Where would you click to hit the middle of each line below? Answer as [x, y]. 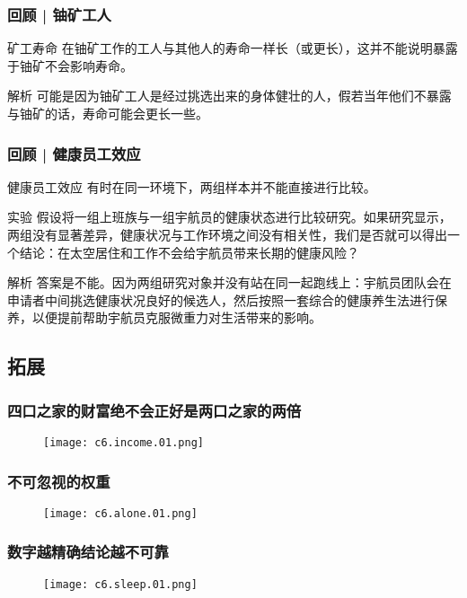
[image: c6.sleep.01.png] [120, 584]
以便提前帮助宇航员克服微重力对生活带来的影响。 [176, 317]
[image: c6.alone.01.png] [120, 513]
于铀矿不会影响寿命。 [70, 65]
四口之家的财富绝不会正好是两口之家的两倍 [154, 410]
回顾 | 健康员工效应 [74, 153]
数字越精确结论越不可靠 [88, 552]
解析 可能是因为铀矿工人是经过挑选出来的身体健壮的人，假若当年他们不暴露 [229, 96]
